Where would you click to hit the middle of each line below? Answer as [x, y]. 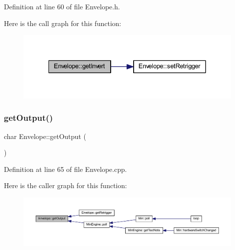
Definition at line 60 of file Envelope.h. [62, 6]
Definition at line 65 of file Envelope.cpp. [65, 169]
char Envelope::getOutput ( [45, 136]
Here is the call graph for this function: [63, 23]
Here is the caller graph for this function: [66, 185]
